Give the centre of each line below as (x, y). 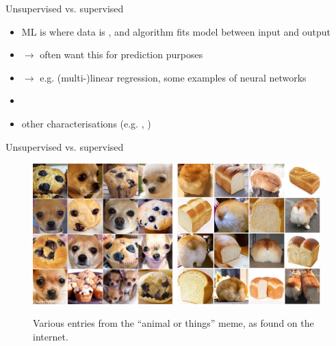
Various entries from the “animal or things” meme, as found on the (173, 323)
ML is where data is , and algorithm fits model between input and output (176, 31)
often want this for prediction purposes (121, 54)
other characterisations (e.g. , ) (86, 123)
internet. (51, 336)
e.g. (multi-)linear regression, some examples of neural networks (173, 77)
